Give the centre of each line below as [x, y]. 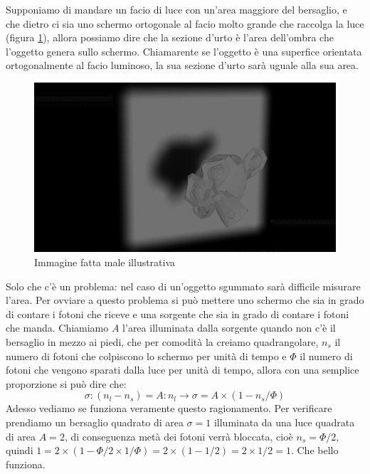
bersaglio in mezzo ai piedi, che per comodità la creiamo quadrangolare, [162, 342]
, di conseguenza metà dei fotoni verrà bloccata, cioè [179, 436]
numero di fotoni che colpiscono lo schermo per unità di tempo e [146, 355]
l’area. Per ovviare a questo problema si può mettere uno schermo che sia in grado [185, 300]
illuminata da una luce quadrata [284, 422]
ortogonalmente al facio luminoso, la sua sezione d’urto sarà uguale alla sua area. [182, 65]
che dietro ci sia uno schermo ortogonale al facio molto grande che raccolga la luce [185, 23]
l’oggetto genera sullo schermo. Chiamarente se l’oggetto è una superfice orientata [184, 51]
